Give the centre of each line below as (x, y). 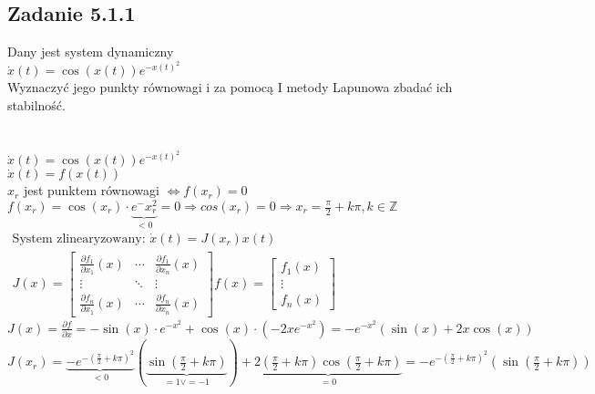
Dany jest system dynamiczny (91, 52)
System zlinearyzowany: (79, 238)
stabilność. (36, 104)
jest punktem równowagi (91, 190)
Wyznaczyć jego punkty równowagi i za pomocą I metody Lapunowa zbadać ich (230, 87)
